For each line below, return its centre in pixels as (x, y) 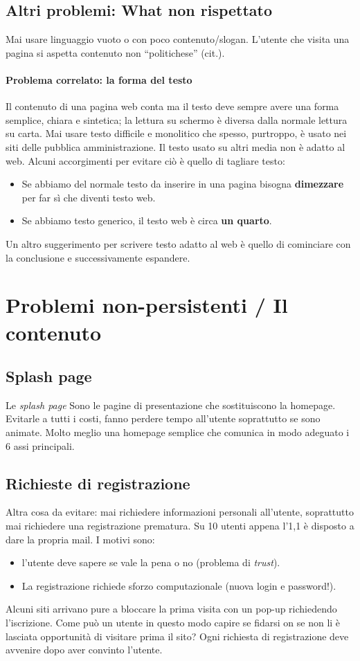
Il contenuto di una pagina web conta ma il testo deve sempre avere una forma (172, 106)
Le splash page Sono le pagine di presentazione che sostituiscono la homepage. (171, 405)
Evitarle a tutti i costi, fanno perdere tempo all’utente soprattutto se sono (163, 418)
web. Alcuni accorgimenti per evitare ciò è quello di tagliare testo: (145, 160)
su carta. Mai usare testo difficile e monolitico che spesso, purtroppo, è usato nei (176, 133)
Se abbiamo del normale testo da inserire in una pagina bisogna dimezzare (183, 184)
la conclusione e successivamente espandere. (98, 257)
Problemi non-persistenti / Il (147, 305)
